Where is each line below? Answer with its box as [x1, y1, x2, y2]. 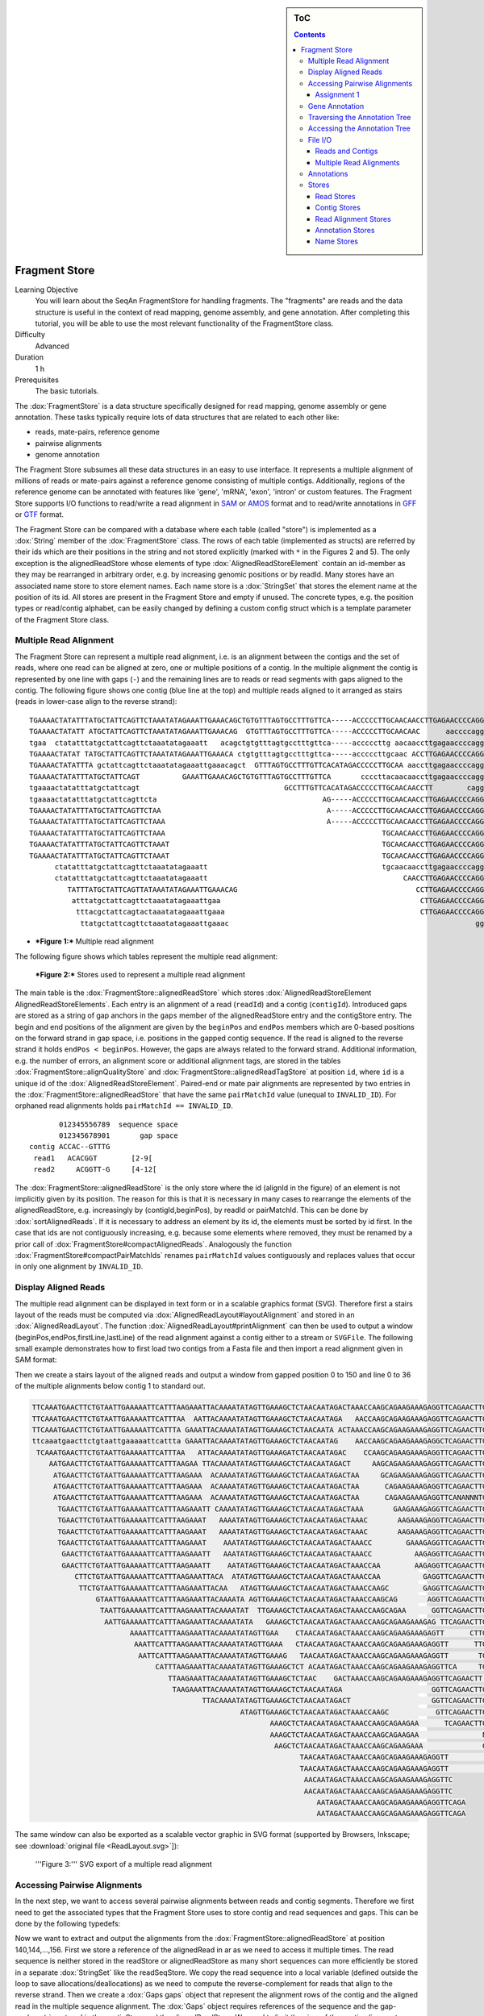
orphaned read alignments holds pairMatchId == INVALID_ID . [15, 1101, 233, 1110]
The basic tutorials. [35, 386, 99, 396]
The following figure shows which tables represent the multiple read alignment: [15, 952, 278, 961]
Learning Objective [15, 285, 78, 294]
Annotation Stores [315, 225, 375, 235]
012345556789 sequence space [59, 1119, 179, 1129]
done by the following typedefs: [15, 1919, 121, 1928]
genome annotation [35, 450, 100, 460]
